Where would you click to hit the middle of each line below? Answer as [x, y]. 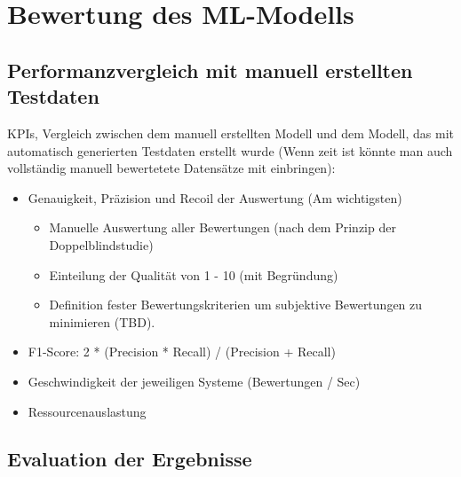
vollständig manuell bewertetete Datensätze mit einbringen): [171, 168]
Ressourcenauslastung [87, 411]
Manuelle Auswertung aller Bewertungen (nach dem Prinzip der [223, 227]
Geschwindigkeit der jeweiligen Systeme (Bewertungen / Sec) [194, 381]
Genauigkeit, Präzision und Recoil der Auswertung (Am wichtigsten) [215, 197]
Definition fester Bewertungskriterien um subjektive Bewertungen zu [236, 305]
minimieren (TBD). [102, 321]
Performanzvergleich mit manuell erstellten [210, 70]
